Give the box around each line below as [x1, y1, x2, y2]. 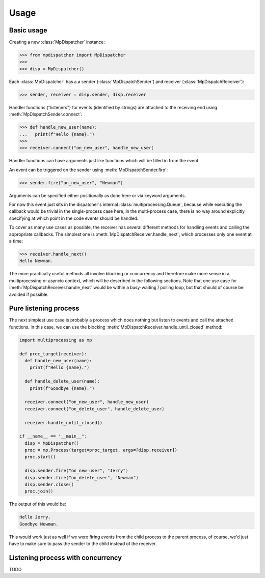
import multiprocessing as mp [19, 337, 92, 343]
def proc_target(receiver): [19, 351, 87, 356]
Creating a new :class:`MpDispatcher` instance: [9, 39, 105, 45]
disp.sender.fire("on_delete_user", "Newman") [25, 475, 139, 480]
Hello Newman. [19, 258, 53, 264]
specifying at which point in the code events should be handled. [9, 215, 138, 221]
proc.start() [25, 454, 56, 460]
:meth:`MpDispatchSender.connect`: [9, 111, 83, 117]
